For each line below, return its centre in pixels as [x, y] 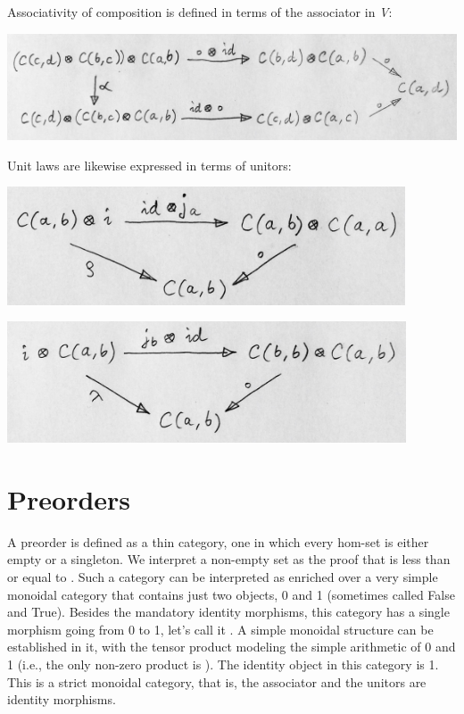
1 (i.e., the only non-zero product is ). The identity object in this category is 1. [223, 664]
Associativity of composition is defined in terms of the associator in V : [200, 12]
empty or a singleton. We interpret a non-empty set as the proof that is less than [229, 559]
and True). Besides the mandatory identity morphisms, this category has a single [228, 612]
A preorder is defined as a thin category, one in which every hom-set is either [218, 541]
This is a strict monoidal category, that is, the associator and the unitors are [217, 681]
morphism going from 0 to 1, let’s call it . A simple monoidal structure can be [220, 629]
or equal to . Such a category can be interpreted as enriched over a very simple [223, 577]
